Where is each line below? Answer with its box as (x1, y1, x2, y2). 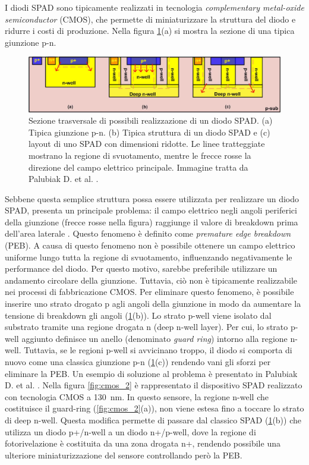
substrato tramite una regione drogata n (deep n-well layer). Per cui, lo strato (5, 321, 288, 333)
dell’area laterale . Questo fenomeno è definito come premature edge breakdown (5, 227, 291, 240)
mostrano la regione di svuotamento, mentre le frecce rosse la (29, 149, 251, 161)
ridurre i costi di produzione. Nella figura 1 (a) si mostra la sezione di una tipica (5, 24, 295, 37)
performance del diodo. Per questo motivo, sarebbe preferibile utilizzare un (5, 262, 278, 275)
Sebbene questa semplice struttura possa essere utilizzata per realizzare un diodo (5, 192, 299, 205)
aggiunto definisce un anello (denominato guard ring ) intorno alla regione (21, 332, 288, 344)
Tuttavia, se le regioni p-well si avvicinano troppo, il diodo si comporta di (24, 344, 292, 356)
